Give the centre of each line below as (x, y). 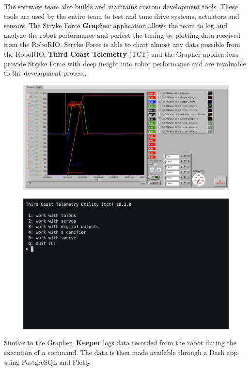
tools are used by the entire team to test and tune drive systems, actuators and (122, 16)
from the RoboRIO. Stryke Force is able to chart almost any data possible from (122, 44)
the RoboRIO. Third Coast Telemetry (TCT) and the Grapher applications (121, 54)
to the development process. (45, 73)
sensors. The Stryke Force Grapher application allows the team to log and (116, 25)
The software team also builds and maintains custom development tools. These (121, 6)
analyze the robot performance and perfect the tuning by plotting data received (122, 35)
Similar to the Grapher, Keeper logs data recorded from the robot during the (120, 343)
